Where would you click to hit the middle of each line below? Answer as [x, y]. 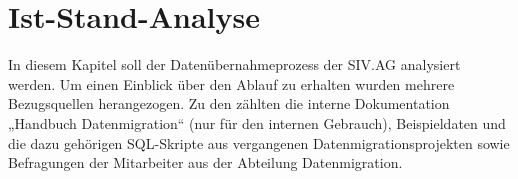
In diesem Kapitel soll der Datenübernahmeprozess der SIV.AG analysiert [234, 64]
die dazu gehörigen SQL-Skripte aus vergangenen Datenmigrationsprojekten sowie [259, 142]
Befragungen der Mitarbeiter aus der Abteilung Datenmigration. [205, 162]
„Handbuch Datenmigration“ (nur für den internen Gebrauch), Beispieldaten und [257, 122]
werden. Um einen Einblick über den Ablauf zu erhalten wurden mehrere [231, 83]
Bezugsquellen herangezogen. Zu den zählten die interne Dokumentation [229, 103]
